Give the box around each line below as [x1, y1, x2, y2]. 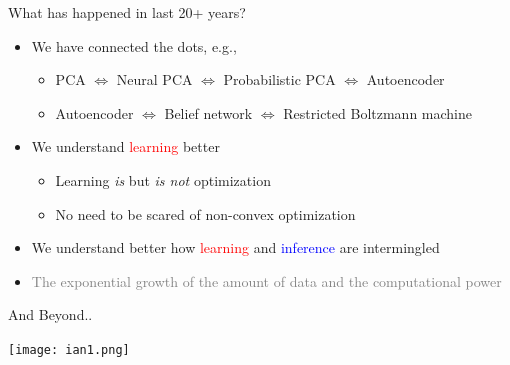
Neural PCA [116, 69, 193, 90]
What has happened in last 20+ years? [8, 2, 246, 22]
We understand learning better [31, 136, 220, 157]
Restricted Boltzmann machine [283, 102, 472, 123]
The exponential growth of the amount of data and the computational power [31, 270, 502, 291]
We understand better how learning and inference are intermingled [31, 237, 440, 258]
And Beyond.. [8, 304, 93, 325]
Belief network [164, 102, 253, 123]
